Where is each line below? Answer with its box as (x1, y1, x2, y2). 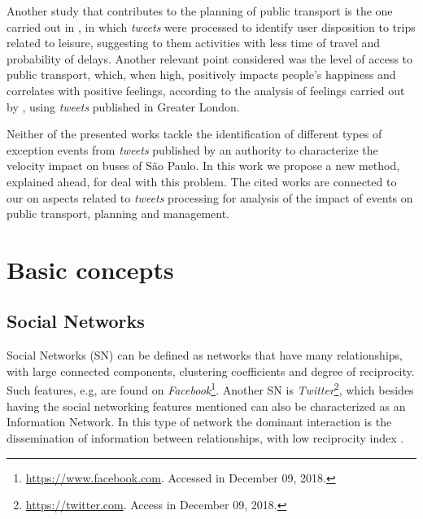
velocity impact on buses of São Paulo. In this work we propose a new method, (7, 157, 400, 174)
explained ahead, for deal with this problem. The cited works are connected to (7, 172, 397, 190)
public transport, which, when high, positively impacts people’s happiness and (7, 66, 396, 83)
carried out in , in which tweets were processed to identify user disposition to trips (7, 18, 416, 35)
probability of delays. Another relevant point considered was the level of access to (7, 50, 413, 67)
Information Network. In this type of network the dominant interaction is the (7, 413, 392, 430)
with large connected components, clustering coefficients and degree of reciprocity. (7, 362, 415, 379)
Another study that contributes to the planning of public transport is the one (7, 2, 393, 19)
